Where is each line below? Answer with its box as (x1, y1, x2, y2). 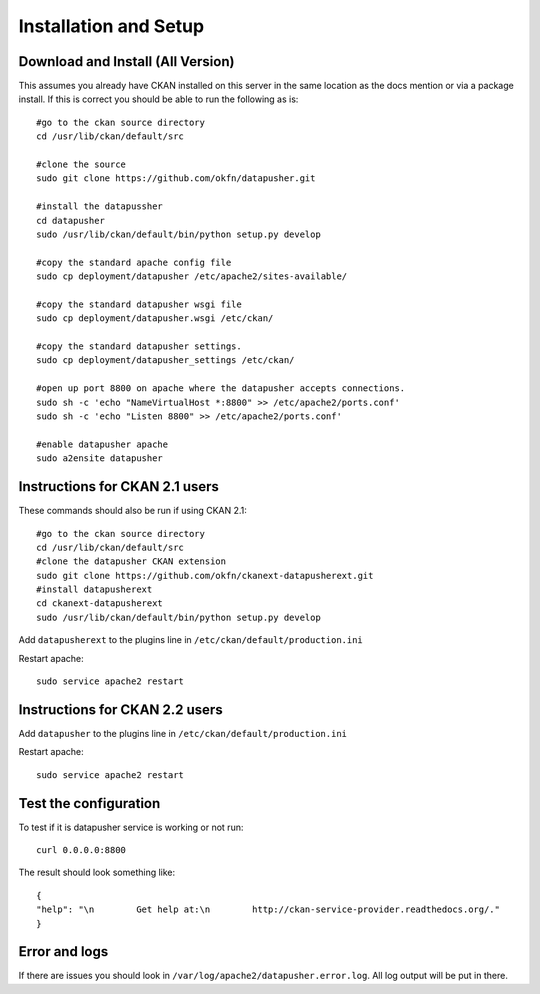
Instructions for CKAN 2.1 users (18, 478, 220, 495)
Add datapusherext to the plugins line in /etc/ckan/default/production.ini (18, 634, 364, 646)
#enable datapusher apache (36, 438, 169, 450)
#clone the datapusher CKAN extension (36, 556, 227, 567)
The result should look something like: (18, 866, 176, 879)
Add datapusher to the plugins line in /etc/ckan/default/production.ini (18, 727, 348, 739)
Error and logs (18, 943, 109, 960)
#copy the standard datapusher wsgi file (36, 298, 242, 310)
